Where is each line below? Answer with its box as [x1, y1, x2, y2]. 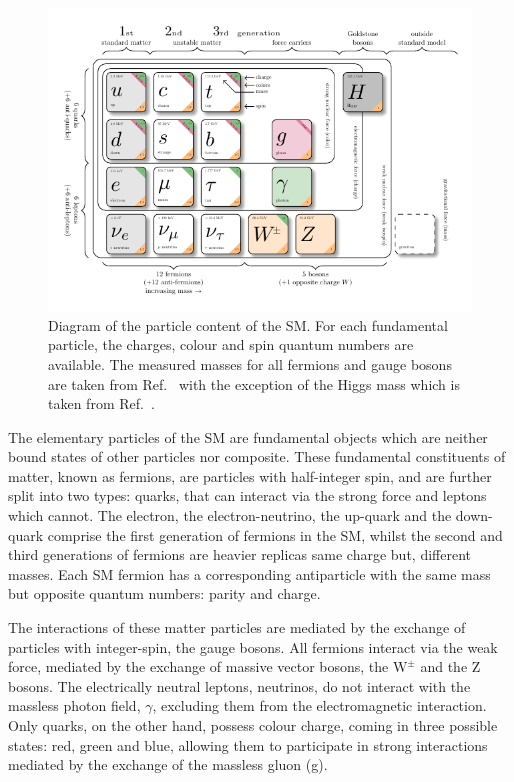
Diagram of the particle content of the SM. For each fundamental [48, 314, 448, 335]
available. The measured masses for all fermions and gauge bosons [48, 353, 452, 374]
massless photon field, [8, 695, 141, 716]
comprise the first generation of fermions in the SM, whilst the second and [47, 524, 503, 545]
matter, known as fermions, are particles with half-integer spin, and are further [8, 465, 492, 486]
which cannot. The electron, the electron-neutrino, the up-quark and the [8, 505, 452, 526]
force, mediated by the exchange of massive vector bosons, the [8, 656, 389, 677]
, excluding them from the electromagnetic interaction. [152, 695, 487, 716]
